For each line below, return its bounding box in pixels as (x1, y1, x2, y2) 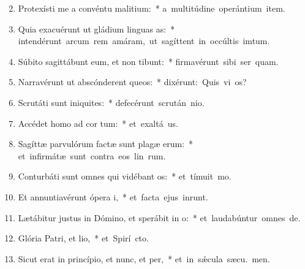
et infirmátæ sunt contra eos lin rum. (18, 149, 166, 162)
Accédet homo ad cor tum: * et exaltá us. (18, 116, 178, 129)
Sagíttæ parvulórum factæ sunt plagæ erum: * (18, 137, 194, 150)
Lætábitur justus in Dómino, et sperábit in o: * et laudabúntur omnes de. (18, 211, 301, 224)
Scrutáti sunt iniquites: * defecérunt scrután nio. (18, 96, 205, 108)
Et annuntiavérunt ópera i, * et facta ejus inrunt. (18, 190, 208, 203)
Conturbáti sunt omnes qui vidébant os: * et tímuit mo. (18, 170, 232, 183)
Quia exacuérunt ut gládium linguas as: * (18, 22, 175, 35)
